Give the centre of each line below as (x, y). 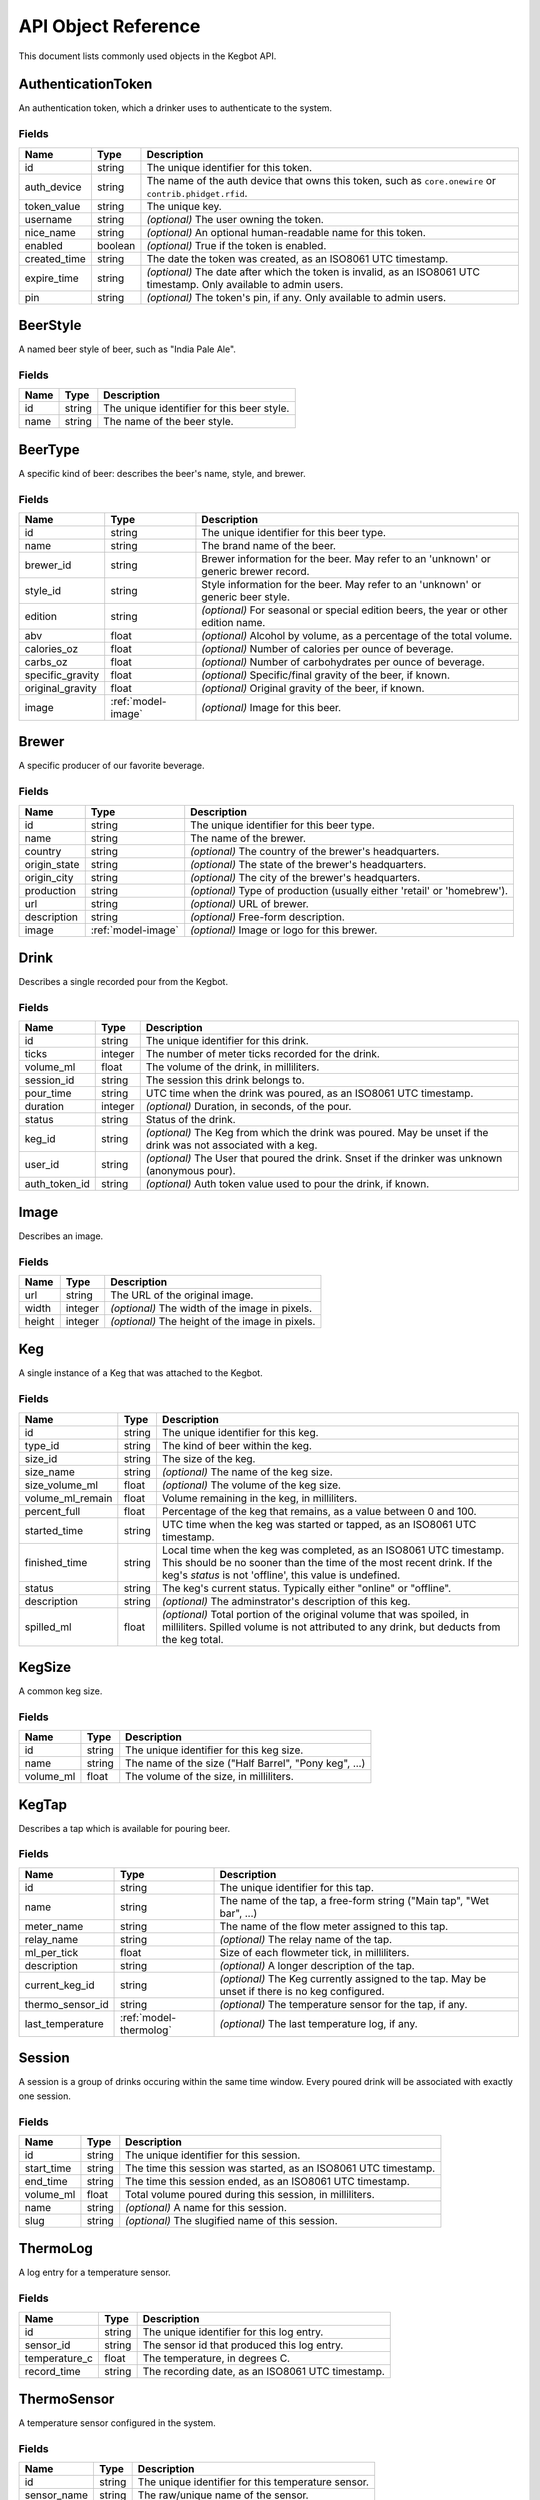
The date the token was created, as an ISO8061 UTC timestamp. (297, 258)
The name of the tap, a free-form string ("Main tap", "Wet (354, 1900)
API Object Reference (109, 26)
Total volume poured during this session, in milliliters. (250, 2194)
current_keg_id (59, 1985)
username (48, 219)
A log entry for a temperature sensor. (95, 2272)
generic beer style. (245, 597)
